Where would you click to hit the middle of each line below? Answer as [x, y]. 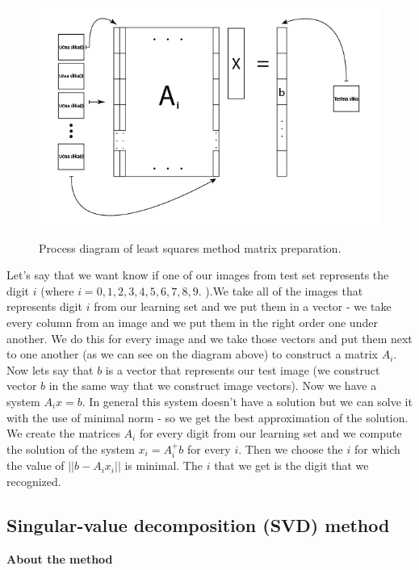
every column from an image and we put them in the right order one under [192, 323]
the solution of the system [71, 448]
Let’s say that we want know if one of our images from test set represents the [198, 275]
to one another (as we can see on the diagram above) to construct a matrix [192, 354]
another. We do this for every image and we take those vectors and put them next [209, 338]
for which [377, 448]
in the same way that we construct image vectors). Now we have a [213, 386]
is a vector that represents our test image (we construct [243, 369]
